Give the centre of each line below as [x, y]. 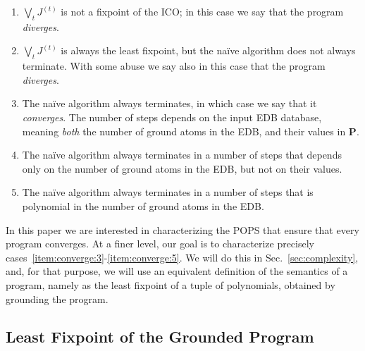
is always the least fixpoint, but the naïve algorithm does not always [208, 50]
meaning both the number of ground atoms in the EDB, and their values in [184, 131]
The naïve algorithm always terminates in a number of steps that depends [182, 155]
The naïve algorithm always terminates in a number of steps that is [168, 192]
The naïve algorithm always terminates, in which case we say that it [169, 103]
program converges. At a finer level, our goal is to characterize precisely [160, 244]
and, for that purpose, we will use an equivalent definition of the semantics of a [177, 271]
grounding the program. [57, 298]
